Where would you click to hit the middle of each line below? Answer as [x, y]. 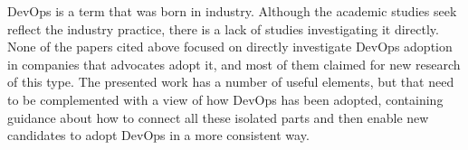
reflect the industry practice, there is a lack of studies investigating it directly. [223, 28]
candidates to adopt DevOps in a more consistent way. [158, 135]
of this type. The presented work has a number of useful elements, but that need [231, 82]
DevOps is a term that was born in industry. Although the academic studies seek [232, 11]
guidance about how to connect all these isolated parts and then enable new [218, 117]
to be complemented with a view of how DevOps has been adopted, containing [225, 99]
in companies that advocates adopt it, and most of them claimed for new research [234, 64]
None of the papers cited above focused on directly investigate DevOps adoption [230, 47]
